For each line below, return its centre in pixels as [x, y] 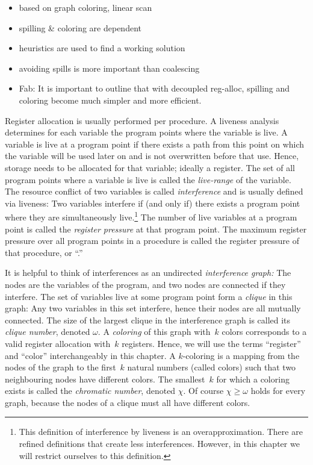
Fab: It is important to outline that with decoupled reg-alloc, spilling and [154, 88]
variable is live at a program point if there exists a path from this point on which [155, 144]
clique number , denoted [48, 332]
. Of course [203, 391]
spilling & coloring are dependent [80, 27]
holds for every [278, 391]
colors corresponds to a [264, 332]
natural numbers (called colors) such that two [212, 367]
